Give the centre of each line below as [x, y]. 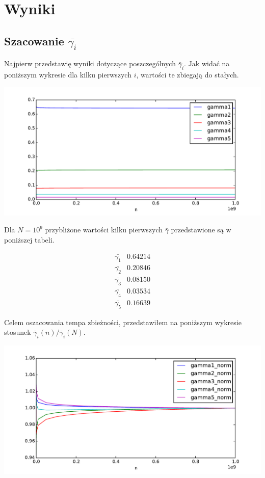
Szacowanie [34, 41]
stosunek [18, 332]
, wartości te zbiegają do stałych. [188, 75]
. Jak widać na [207, 63]
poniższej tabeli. [29, 239]
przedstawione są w [201, 230]
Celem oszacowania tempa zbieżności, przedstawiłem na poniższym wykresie [123, 322]
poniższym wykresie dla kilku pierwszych [68, 75]
